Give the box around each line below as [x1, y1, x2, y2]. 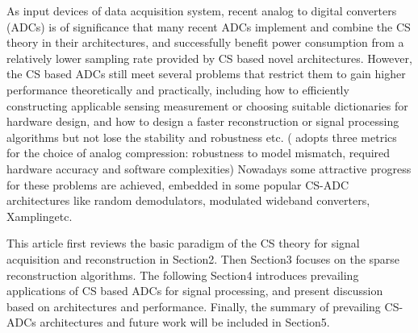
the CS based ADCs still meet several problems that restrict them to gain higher [6, 65, 406, 82]
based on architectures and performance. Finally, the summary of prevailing [6, 298, 381, 314]
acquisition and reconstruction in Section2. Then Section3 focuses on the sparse [6, 250, 400, 267]
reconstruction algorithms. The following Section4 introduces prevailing [6, 266, 359, 283]
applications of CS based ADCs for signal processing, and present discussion [6, 282, 383, 299]
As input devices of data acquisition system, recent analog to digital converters [6, 2, 397, 19]
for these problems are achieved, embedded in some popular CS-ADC [6, 176, 349, 193]
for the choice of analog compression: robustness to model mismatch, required [6, 144, 391, 161]
